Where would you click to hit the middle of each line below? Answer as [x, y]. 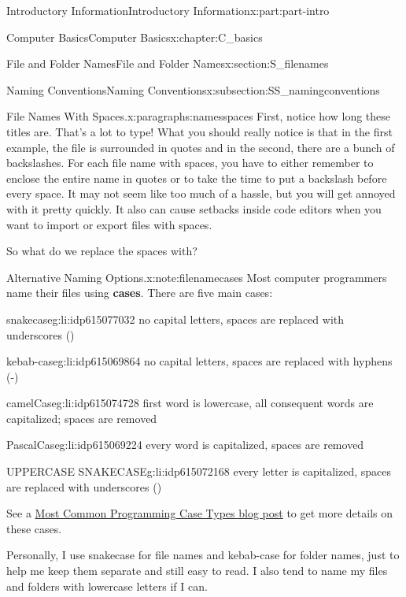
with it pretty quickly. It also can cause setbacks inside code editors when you [194, 208]
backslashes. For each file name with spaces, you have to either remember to [190, 163]
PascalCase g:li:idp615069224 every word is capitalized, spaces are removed [185, 445]
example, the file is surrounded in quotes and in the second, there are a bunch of [201, 147]
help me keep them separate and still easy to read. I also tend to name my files [197, 571]
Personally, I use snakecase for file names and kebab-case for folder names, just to [203, 555]
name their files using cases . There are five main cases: [140, 293]
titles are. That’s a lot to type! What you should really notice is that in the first [199, 131]
